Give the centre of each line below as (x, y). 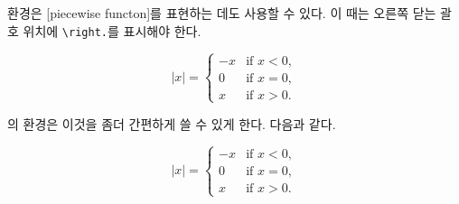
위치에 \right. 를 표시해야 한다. (112, 30)
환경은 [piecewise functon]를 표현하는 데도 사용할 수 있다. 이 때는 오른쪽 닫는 (222, 13)
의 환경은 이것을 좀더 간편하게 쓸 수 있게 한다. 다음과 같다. (172, 123)
